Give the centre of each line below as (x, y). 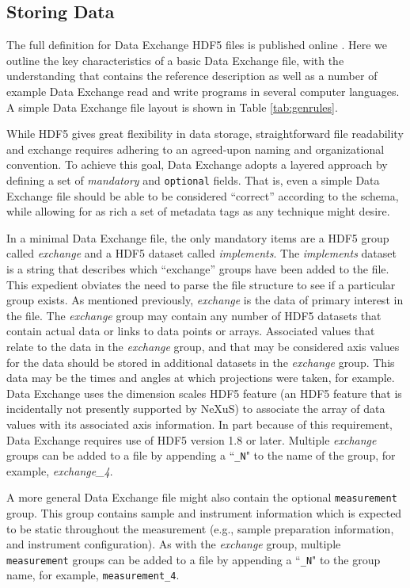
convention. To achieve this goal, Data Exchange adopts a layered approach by (197, 164)
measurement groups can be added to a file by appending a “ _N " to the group (194, 559)
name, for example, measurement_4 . (93, 575)
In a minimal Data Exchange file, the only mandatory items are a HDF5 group (198, 237)
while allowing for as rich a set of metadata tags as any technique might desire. (198, 211)
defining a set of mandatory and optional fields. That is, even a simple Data (193, 179)
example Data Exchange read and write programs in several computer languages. (203, 91)
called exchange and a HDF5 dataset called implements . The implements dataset (201, 253)
